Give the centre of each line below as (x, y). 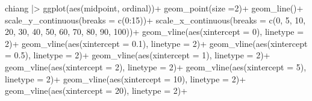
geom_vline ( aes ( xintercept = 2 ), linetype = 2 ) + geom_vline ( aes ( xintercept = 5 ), (156, 66)
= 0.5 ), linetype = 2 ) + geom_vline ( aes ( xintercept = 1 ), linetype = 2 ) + (138, 55)
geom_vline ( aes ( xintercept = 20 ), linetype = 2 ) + (96, 90)
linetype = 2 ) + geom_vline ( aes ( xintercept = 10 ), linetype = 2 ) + (126, 78)
